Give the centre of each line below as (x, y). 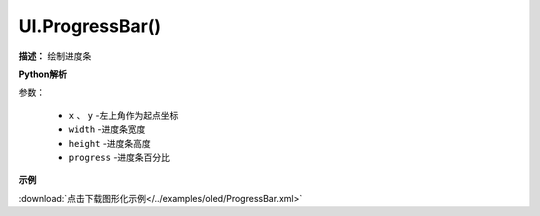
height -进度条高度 (109, 143)
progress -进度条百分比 (119, 157)
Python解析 (42, 74)
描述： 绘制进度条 (55, 56)
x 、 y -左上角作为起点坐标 (123, 115)
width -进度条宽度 (107, 129)
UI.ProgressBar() (90, 26)
